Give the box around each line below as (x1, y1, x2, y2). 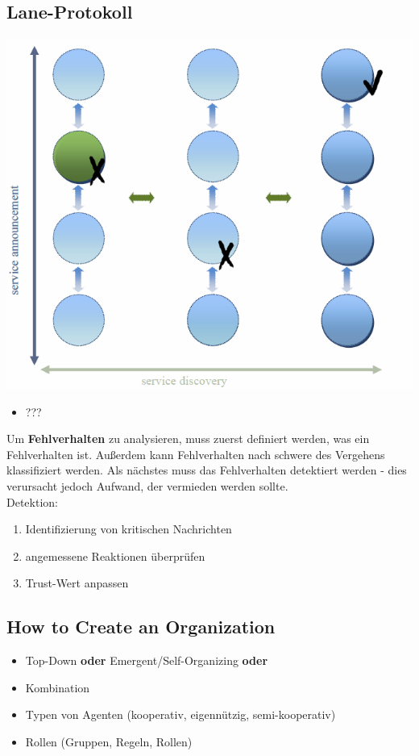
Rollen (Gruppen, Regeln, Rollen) (25, 733, 193, 750)
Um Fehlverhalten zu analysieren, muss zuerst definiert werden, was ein (6, 430, 370, 447)
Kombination (25, 679, 90, 695)
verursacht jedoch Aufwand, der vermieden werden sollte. (6, 478, 288, 495)
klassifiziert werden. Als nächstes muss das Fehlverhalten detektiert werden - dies (6, 462, 407, 478)
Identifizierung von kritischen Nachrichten (25, 520, 232, 537)
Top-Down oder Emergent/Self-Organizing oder (25, 652, 268, 669)
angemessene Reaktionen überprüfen (25, 547, 205, 564)
